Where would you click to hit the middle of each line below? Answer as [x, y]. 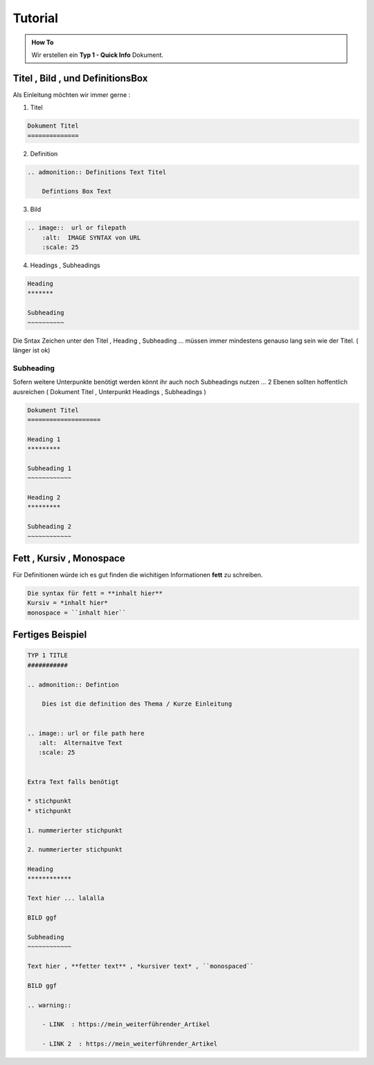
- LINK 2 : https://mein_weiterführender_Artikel [130, 1044]
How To [43, 42]
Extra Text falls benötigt [73, 782]
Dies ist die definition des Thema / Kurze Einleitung [137, 704]
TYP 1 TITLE [48, 655]
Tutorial [36, 18]
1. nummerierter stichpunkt [75, 830]
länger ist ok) [32, 350]
